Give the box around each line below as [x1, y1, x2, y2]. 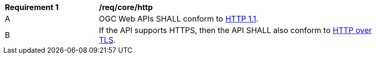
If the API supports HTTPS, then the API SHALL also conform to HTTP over [99, 25, 372, 35]
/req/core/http [99, 2, 153, 12]
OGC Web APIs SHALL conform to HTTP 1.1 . [99, 14, 259, 23]
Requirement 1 [5, 2, 59, 12]
